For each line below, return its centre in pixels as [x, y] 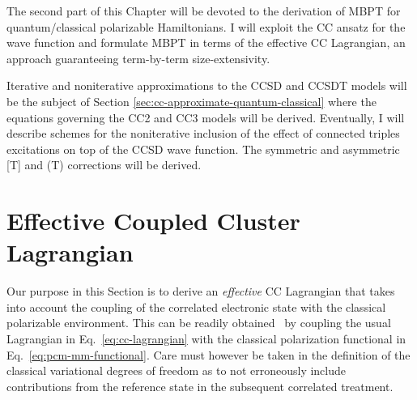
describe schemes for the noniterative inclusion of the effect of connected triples [203, 133]
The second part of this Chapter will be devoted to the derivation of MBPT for [204, 11]
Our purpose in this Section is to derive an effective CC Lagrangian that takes [201, 291]
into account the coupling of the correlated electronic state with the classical [196, 306]
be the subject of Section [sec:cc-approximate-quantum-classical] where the [191, 101]
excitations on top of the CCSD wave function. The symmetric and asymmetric [203, 149]
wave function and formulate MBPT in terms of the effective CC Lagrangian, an [206, 43]
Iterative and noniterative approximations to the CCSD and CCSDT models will [207, 85]
